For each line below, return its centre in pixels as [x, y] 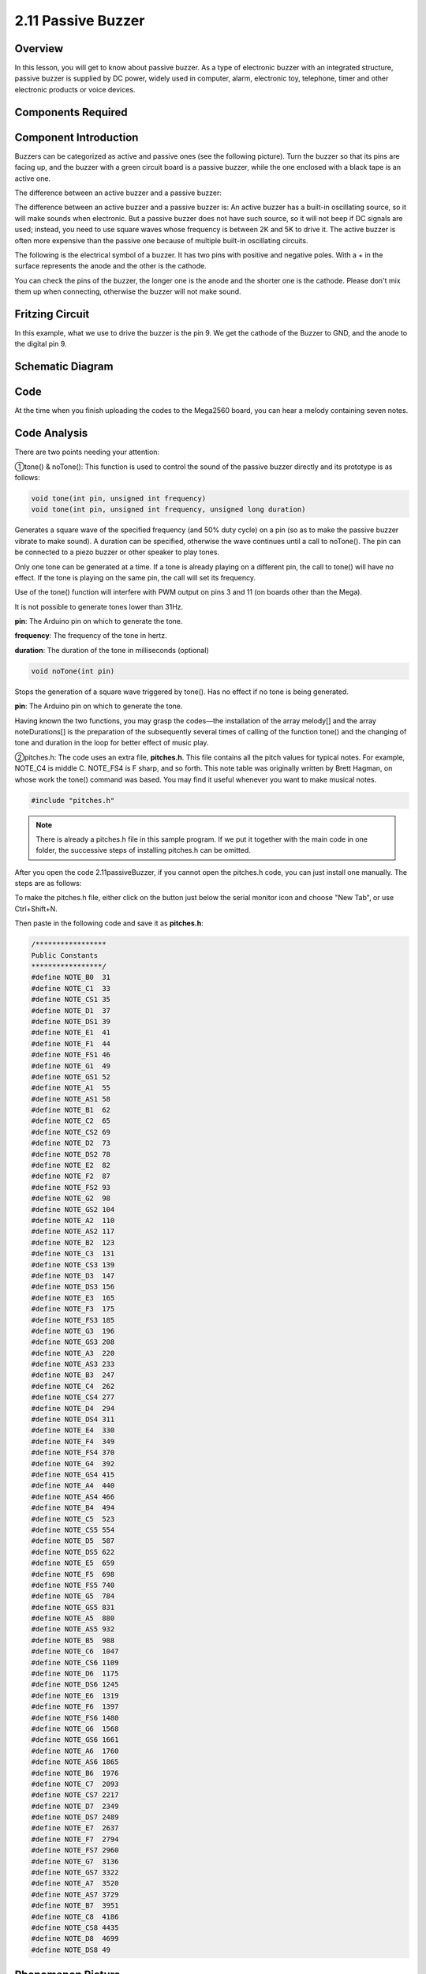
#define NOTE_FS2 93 [71, 1187]
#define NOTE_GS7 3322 [75, 1873]
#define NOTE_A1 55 [71, 1088]
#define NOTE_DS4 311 [73, 1420]
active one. [33, 178]
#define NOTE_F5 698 [73, 1574]
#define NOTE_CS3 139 [73, 1265]
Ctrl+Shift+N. [36, 909]
